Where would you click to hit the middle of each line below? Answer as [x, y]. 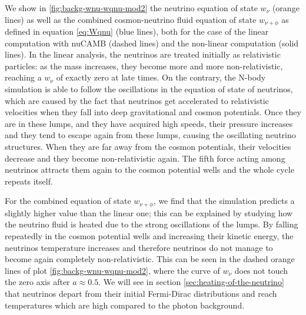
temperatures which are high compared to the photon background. [125, 305]
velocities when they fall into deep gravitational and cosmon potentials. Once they [153, 112]
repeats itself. [29, 181]
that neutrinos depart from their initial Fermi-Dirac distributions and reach [141, 293]
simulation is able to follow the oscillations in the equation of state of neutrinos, [149, 89]
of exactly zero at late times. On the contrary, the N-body [161, 77]
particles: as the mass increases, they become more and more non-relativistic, [144, 66]
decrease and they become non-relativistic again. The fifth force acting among [145, 158]
